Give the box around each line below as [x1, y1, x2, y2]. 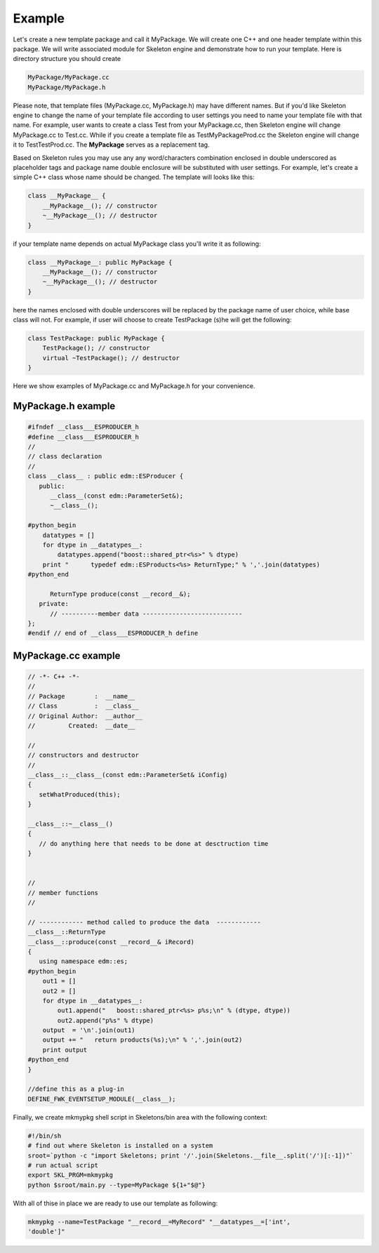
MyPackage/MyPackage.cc [27, 74, 110, 81]
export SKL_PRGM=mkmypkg [27, 1171, 114, 1179]
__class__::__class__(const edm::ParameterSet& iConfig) [27, 771, 228, 778]
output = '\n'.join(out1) [42, 1026, 136, 1035]
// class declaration [27, 453, 102, 460]
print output [42, 1046, 88, 1054]
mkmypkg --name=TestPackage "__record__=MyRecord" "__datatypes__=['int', [27, 1218, 291, 1226]
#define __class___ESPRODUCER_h [27, 432, 140, 441]
